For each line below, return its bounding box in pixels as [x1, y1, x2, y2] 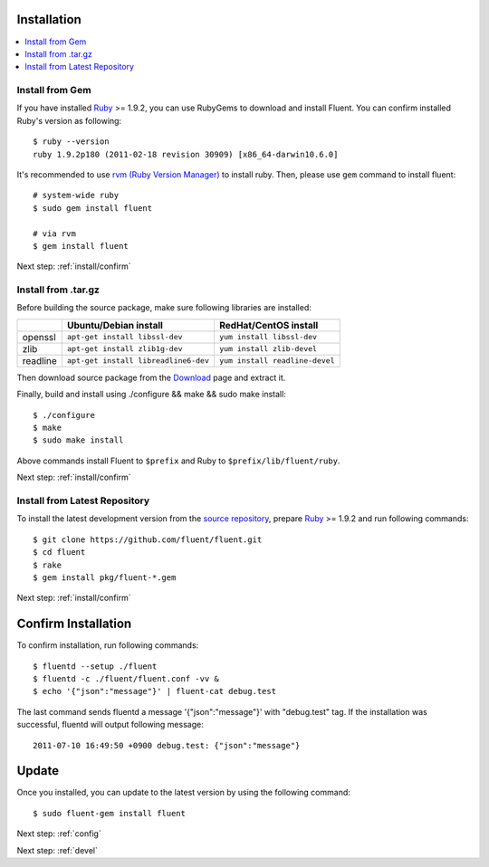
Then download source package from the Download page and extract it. [16, 372, 286, 383]
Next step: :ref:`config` [16, 828, 101, 839]
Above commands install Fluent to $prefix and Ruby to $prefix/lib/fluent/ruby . [16, 455, 340, 466]
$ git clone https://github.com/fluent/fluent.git [33, 534, 263, 545]
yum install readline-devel [218, 356, 335, 366]
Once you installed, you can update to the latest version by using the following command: [16, 787, 350, 798]
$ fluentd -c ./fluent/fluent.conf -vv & [33, 674, 219, 683]
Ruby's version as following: [16, 115, 122, 126]
